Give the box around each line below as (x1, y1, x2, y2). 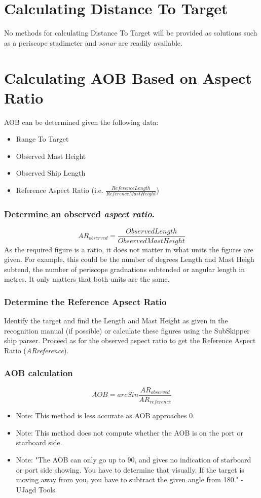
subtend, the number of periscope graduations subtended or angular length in (4, 263, 245, 274)
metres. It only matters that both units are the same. (4, 274, 170, 284)
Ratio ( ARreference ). (4, 345, 69, 355)
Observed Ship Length (16, 168, 86, 178)
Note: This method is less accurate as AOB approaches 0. (16, 410, 195, 421)
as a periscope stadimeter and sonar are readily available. (4, 37, 182, 48)
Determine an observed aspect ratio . (4, 208, 155, 220)
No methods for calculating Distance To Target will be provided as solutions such (4, 27, 257, 38)
